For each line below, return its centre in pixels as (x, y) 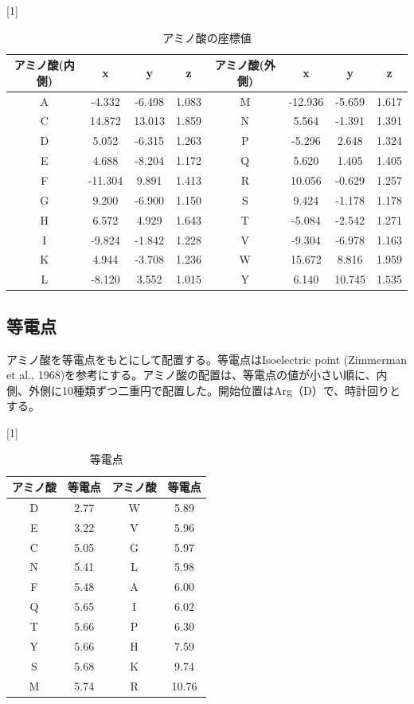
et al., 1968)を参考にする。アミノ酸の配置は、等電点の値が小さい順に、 (191, 375)
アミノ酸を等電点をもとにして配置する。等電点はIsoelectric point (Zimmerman (207, 359)
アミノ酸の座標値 (207, 37)
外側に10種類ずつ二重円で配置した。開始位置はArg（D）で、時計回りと (215, 390)
